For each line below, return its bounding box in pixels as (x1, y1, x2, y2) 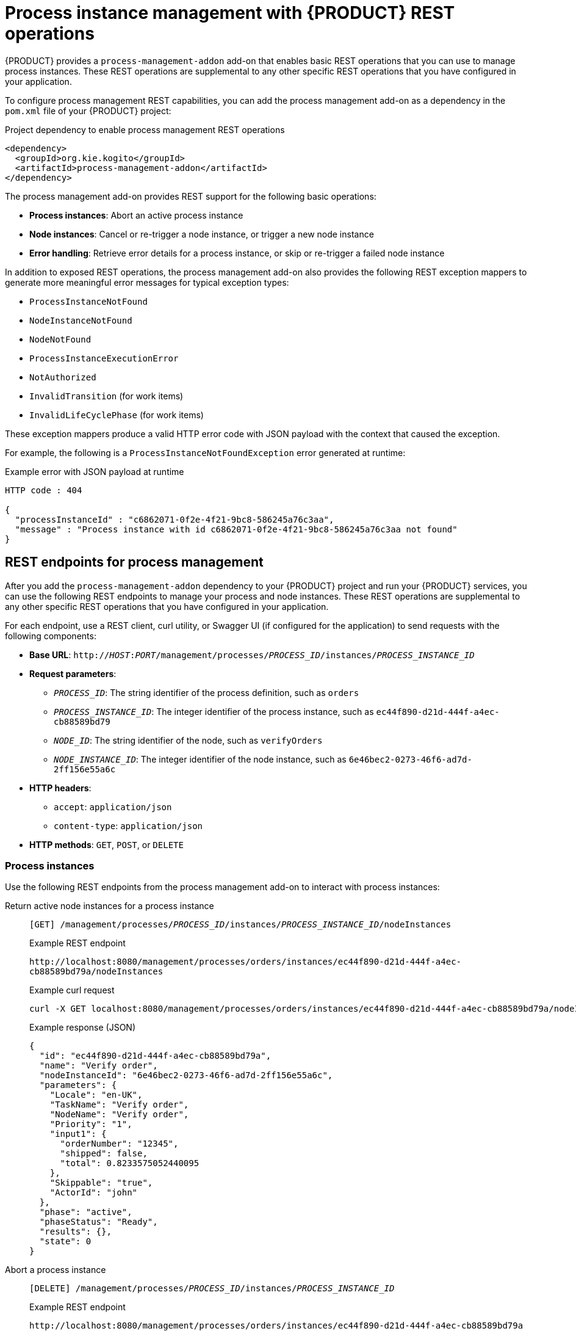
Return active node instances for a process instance (5, 901, 214, 912)
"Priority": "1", (49, 1119, 132, 1130)
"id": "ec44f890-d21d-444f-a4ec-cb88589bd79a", (39, 1051, 272, 1061)
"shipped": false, (60, 1148, 148, 1159)
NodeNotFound (29, 334, 92, 344)
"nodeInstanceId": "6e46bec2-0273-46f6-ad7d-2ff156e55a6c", (39, 1070, 333, 1081)
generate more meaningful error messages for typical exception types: (5, 277, 289, 288)
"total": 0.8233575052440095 (60, 1158, 200, 1169)
